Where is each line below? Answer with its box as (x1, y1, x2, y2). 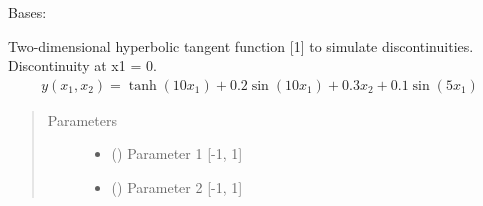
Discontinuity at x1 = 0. (8, 55, 157, 76)
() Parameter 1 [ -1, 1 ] (111, 143, 243, 164)
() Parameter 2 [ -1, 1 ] (111, 177, 243, 197)
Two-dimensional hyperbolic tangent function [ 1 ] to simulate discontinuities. (8, 35, 474, 56)
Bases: (8, 2, 47, 22)
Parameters (47, 109, 117, 130)
